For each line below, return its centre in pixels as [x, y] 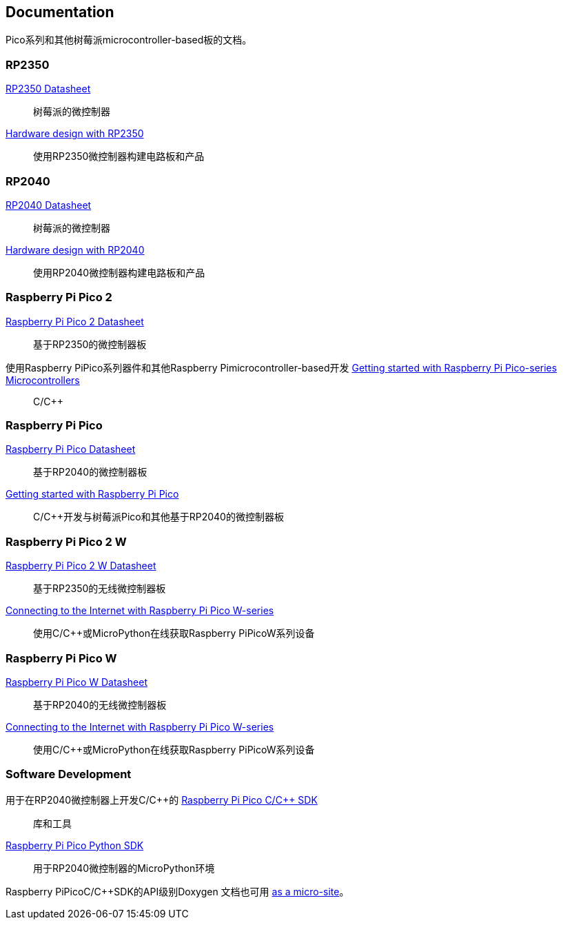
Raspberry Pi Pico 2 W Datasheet [81, 566]
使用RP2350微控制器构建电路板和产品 [119, 156]
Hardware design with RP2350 [75, 134]
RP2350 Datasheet [48, 89]
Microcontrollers [43, 380]
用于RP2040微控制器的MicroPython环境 [124, 868]
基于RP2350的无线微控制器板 [100, 589]
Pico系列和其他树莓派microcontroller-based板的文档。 [129, 40]
